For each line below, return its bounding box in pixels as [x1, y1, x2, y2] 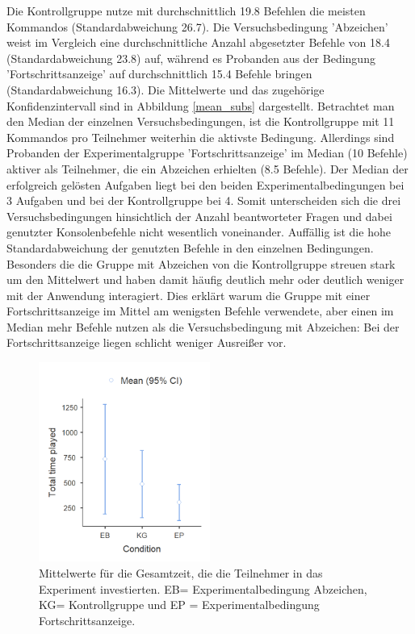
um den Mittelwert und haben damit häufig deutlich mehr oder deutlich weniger [6, 271, 405, 288]
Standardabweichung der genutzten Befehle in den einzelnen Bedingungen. [6, 239, 374, 256]
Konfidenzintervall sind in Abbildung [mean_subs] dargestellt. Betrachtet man [6, 97, 395, 114]
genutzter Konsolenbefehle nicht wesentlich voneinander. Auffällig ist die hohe [6, 223, 391, 240]
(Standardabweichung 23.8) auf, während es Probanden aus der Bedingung [6, 49, 375, 66]
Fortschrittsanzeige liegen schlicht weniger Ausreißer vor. [6, 334, 287, 351]
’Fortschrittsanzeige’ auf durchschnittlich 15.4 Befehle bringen [6, 65, 312, 82]
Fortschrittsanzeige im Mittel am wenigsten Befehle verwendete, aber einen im [6, 302, 394, 319]
